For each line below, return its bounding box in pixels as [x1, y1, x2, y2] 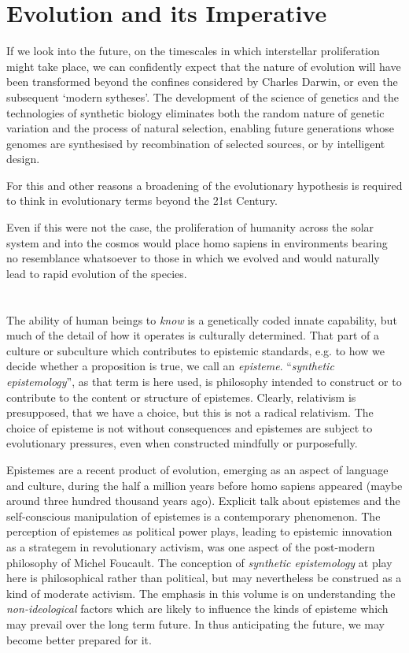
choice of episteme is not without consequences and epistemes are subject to [6, 419, 373, 436]
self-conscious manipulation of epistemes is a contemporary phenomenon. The [6, 507, 381, 524]
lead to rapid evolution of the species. [6, 265, 187, 281]
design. [6, 150, 40, 167]
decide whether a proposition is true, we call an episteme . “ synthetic [6, 358, 334, 374]
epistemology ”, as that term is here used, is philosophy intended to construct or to [6, 373, 402, 389]
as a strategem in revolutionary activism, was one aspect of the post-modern [6, 538, 375, 555]
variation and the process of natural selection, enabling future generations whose [6, 120, 394, 136]
